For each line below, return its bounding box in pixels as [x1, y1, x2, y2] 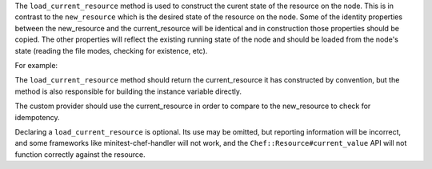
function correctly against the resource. [14, 149, 146, 159]
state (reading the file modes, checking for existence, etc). [14, 46, 208, 55]
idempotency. [14, 112, 60, 122]
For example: [14, 60, 58, 70]
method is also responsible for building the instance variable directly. [14, 87, 242, 96]
